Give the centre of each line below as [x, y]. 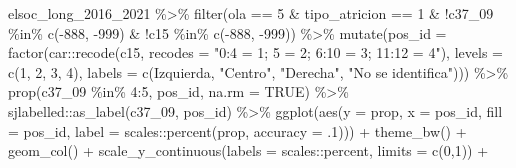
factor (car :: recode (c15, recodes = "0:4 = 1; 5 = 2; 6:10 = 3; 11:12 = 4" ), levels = [255, 52]
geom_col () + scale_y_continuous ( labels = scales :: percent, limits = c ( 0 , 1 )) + [248, 150]
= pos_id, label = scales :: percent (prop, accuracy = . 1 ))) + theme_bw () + [237, 130]
